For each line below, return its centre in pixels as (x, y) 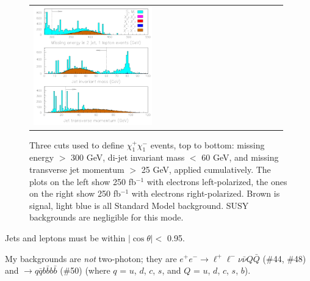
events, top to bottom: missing (207, 144)
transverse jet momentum (77, 169)
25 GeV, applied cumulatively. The (206, 169)
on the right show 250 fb (75, 193)
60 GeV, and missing (240, 157)
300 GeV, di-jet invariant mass (128, 157)
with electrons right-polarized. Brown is (206, 193)
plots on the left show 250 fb (83, 181)
